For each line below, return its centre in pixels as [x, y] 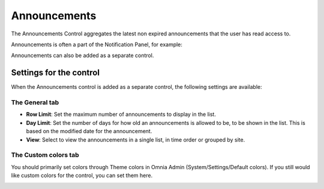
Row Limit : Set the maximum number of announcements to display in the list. [121, 115]
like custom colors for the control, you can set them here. [82, 175]
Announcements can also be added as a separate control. [82, 55]
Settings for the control [55, 73]
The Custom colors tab [45, 155]
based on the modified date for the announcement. [89, 131]
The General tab [35, 102]
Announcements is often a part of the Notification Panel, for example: [97, 44]
